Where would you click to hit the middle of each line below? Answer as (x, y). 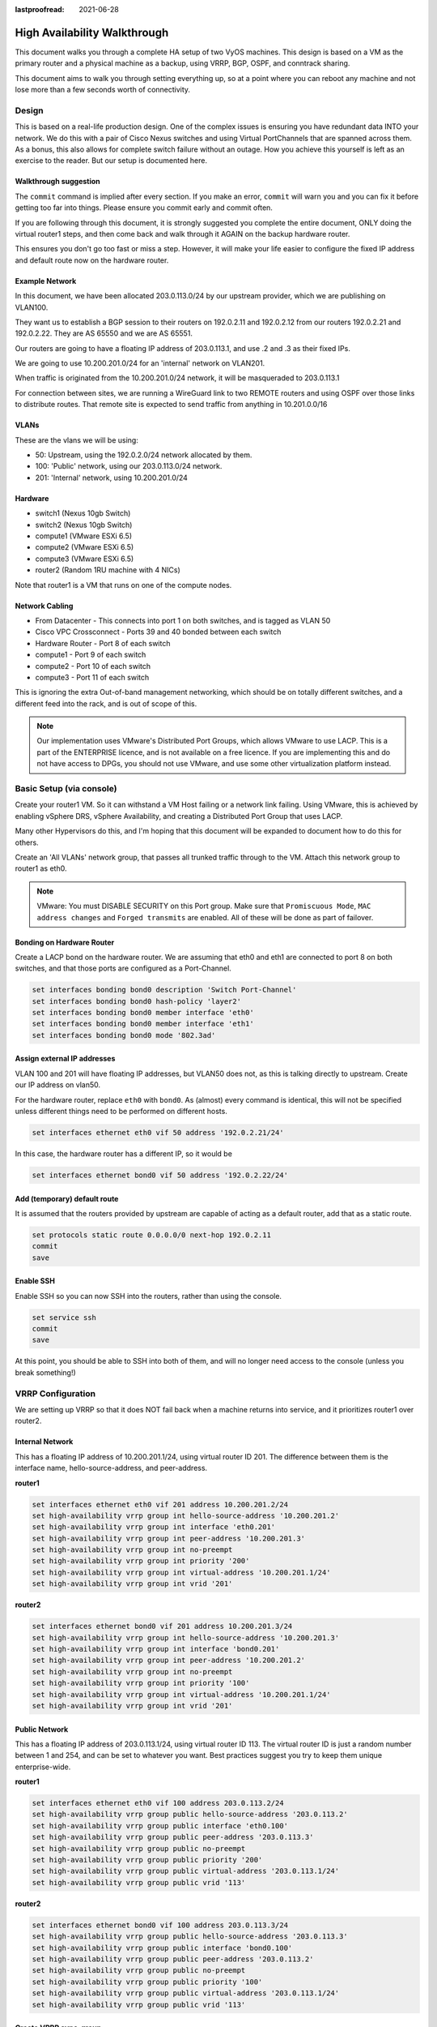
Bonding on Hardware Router (65, 942)
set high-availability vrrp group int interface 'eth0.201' (154, 1527)
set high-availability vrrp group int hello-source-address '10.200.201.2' (186, 1515)
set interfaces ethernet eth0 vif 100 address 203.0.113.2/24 (158, 1803)
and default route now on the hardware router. (92, 260)
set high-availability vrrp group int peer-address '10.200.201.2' (169, 1661)
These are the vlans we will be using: (77, 440)
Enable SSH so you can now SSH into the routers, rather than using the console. (148, 1296)
